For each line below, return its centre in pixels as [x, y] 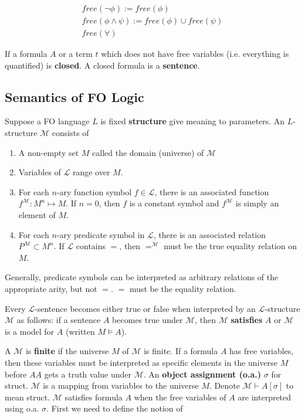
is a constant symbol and [174, 203]
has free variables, [262, 351]
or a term [76, 54]
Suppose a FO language [47, 121]
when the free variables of [180, 397]
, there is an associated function [212, 191]
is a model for [30, 331]
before [16, 374]
